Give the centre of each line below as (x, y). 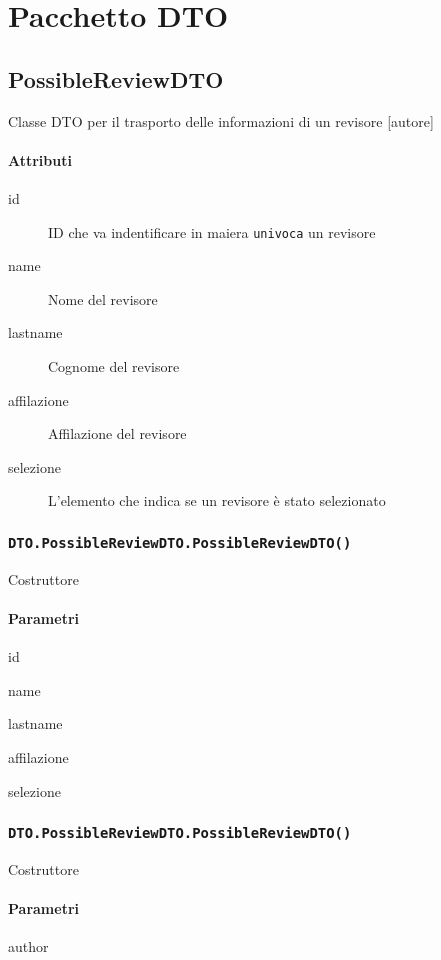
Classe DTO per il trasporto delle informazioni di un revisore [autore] (221, 120)
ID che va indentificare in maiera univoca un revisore (212, 231)
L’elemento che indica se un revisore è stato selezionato (217, 500)
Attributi (40, 159)
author (28, 946)
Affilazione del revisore (117, 433)
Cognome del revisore (114, 366)
